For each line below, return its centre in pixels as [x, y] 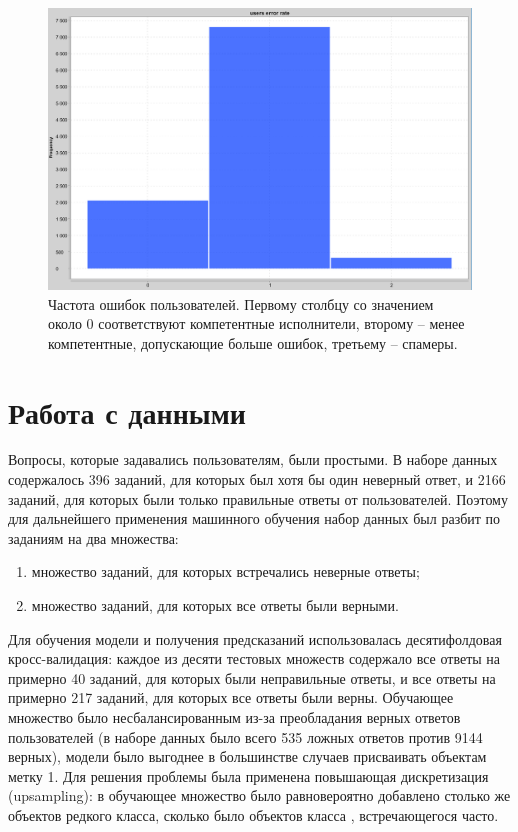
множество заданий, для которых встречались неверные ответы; [225, 571]
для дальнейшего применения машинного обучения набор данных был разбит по [254, 518]
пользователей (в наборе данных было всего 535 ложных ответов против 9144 [245, 736]
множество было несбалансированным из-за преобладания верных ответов [234, 717]
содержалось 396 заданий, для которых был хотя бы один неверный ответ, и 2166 [257, 479]
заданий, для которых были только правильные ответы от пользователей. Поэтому [258, 498]
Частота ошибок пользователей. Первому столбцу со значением [241, 303]
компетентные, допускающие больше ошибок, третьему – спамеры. [253, 342]
